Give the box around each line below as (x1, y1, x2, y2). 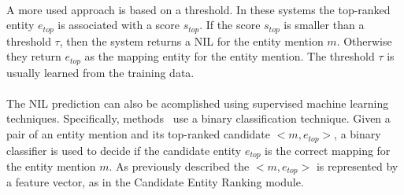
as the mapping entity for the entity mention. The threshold (84, 48, 375, 64)
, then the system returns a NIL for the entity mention (59, 32, 324, 49)
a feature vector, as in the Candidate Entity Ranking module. (6, 174, 304, 190)
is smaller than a (284, 17, 365, 33)
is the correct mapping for (265, 142, 391, 158)
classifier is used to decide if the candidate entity (6, 142, 242, 158)
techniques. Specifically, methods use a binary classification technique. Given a (6, 110, 391, 127)
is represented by (316, 157, 398, 174)
